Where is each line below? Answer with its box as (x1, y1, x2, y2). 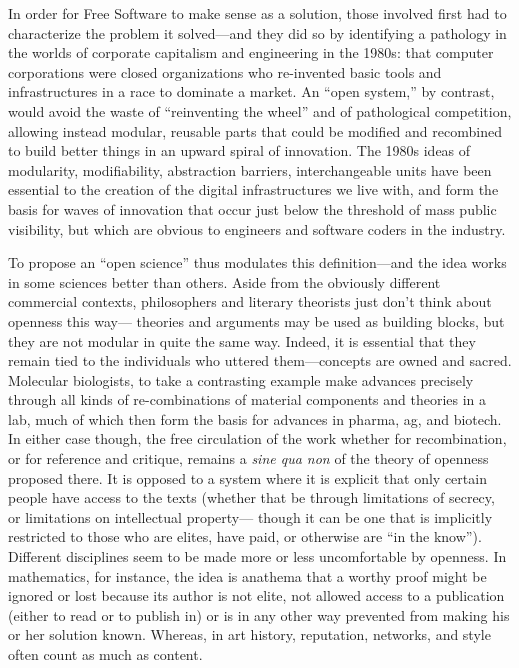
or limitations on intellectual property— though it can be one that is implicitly (8, 506, 493, 527)
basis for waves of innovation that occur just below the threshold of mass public (8, 198, 497, 219)
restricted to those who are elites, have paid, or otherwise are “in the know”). (8, 526, 482, 547)
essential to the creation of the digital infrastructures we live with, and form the (8, 179, 499, 200)
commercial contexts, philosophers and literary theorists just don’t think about (8, 291, 492, 312)
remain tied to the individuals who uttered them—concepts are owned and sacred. (8, 350, 512, 371)
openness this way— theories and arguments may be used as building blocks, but (8, 310, 505, 331)
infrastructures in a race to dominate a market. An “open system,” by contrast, (8, 81, 495, 102)
